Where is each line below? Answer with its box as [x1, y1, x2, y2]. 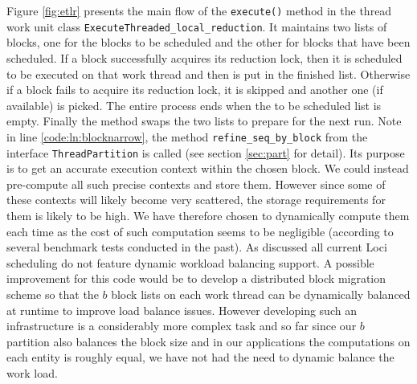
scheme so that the [6, 285, 99, 302]
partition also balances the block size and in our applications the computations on [6, 333, 411, 349]
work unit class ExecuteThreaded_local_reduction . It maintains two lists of [6, 18, 387, 35]
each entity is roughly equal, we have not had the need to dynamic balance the [6, 349, 395, 366]
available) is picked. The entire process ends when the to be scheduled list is [6, 96, 382, 113]
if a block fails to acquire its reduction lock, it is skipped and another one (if [6, 81, 383, 98]
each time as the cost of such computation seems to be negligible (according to [6, 223, 394, 239]
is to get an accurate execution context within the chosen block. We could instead [6, 160, 409, 177]
